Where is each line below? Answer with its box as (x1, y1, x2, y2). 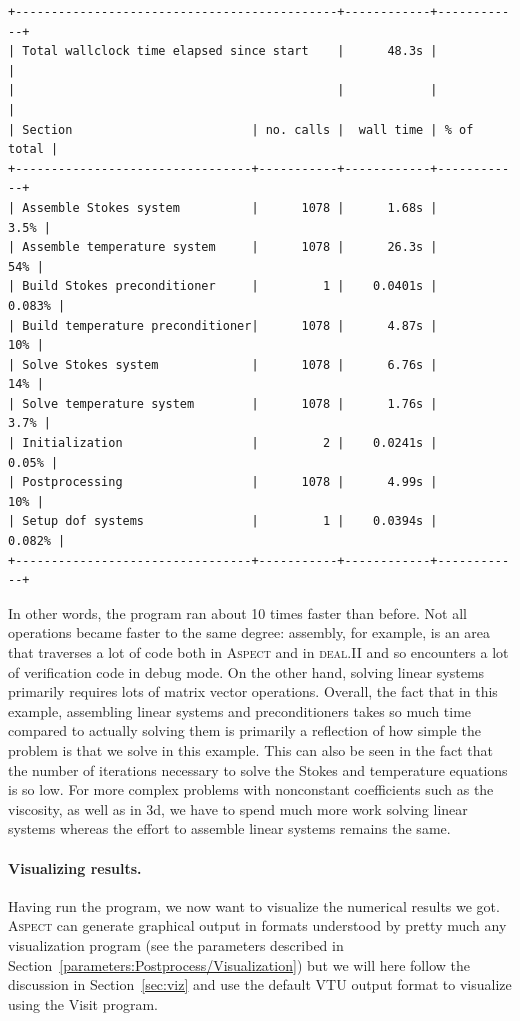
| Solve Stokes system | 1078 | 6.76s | (8, 357, 438, 372)
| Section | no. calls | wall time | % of (8, 122, 474, 137)
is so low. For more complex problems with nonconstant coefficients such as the (8, 779, 494, 800)
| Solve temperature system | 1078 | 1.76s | (8, 396, 438, 411)
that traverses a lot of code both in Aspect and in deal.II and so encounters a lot (8, 642, 509, 662)
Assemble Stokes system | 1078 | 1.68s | (22, 200, 438, 215)
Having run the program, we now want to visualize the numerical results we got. (8, 895, 500, 916)
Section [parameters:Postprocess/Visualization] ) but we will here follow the (8, 954, 470, 975)
